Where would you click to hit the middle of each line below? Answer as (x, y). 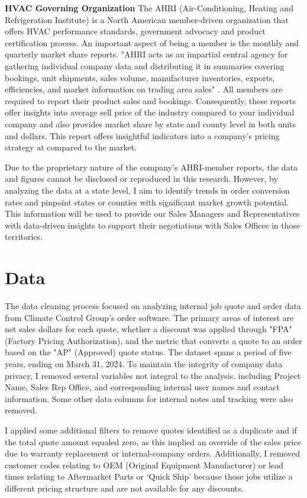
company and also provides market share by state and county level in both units (151, 123)
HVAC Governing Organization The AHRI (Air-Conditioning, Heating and (149, 8)
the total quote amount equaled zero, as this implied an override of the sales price (153, 441)
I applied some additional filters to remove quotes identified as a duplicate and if (151, 430)
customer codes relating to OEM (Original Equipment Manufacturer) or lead (144, 465)
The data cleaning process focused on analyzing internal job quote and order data (153, 306)
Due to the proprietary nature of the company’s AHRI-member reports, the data (151, 167)
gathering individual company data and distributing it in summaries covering (145, 65)
